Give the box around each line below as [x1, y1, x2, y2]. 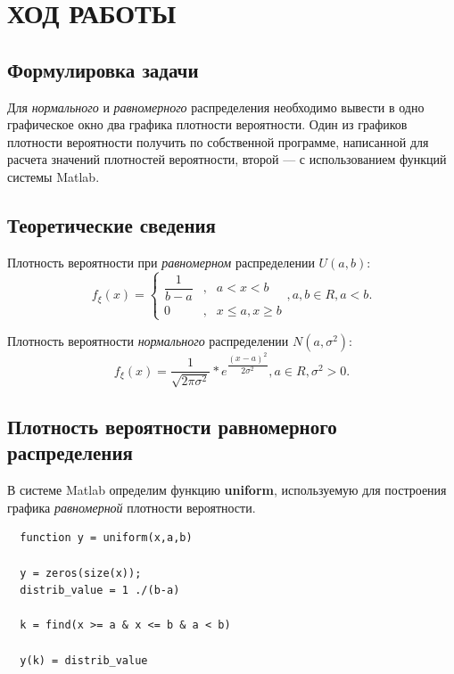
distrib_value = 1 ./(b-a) [20, 584, 180, 597]
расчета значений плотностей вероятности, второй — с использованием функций [7, 150, 447, 168]
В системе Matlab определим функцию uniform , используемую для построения [7, 481, 447, 499]
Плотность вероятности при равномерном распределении [7, 252, 315, 271]
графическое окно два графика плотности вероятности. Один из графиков [7, 115, 408, 134]
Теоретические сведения [7, 210, 216, 238]
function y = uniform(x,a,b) [20, 531, 193, 545]
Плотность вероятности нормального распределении [7, 331, 289, 349]
